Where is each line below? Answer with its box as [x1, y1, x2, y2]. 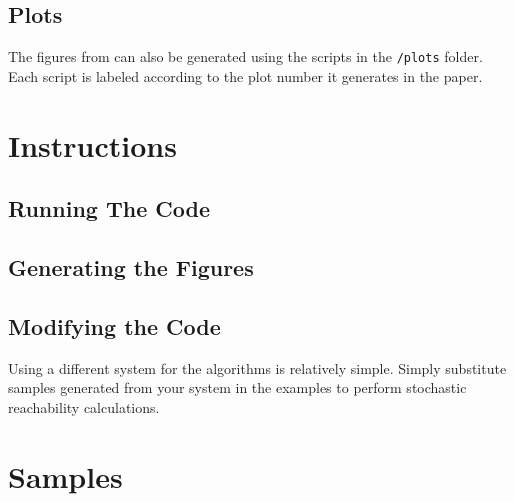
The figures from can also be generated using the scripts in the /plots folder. [8, 46, 483, 67]
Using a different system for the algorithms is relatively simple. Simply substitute [8, 357, 507, 378]
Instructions [8, 124, 177, 165]
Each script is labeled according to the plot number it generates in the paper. [8, 65, 483, 86]
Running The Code [8, 193, 210, 224]
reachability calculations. [8, 396, 160, 417]
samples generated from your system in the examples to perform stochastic [8, 377, 467, 398]
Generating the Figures [8, 252, 254, 282]
